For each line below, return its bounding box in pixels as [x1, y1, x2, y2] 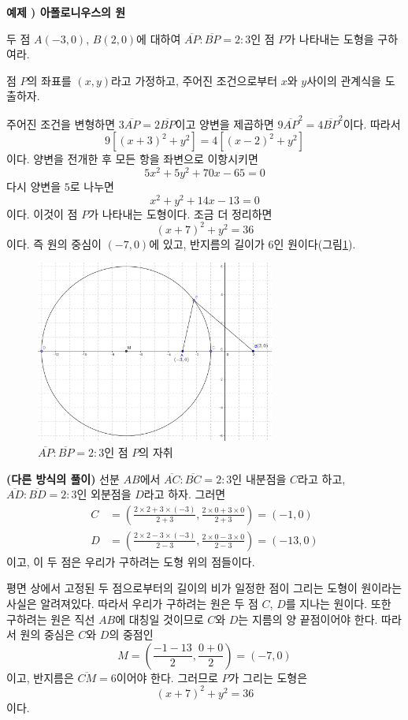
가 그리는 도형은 [228, 669, 308, 685]
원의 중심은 [20, 626, 75, 643]
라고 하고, [298, 470, 346, 487]
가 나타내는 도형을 [285, 30, 374, 47]
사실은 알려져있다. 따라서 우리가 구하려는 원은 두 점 [6, 595, 258, 611]
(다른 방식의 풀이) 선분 [6, 470, 120, 487]
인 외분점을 [76, 486, 132, 502]
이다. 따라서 [343, 115, 401, 132]
